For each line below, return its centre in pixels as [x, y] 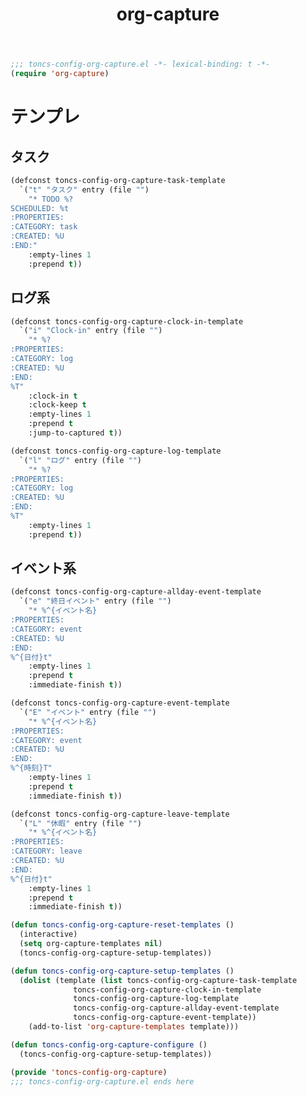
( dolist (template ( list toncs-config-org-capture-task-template [158, 980]
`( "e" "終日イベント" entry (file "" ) [95, 601]
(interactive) [48, 934]
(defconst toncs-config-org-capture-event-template [120, 703]
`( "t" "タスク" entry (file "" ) [84, 189]
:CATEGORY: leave [46, 851]
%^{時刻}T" [31, 768]
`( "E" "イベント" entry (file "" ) [88, 712]
